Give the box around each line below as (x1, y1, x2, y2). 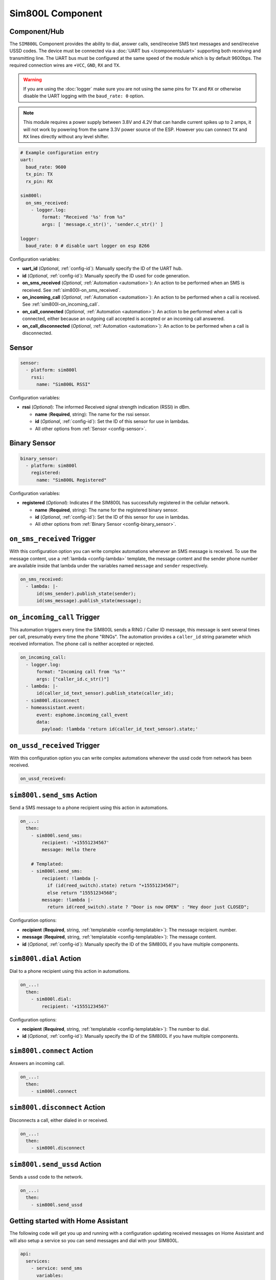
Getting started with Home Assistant (9, 1217, 129, 1226)
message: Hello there (41, 847, 96, 852)
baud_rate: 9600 (26, 164, 66, 170)
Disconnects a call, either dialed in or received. (9, 1117, 108, 1123)
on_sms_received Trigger (9, 535, 96, 543)
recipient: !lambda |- (41, 876, 99, 881)
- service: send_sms (31, 1265, 83, 1271)
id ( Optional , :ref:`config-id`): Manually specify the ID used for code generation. (22, 272, 190, 279)
